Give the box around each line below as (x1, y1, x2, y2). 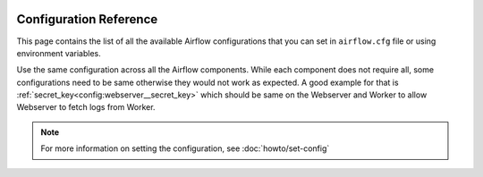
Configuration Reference (16, 12, 158, 27)
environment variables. (16, 47, 102, 58)
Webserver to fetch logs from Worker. (16, 102, 156, 113)
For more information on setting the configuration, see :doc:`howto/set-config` (40, 143, 330, 154)
